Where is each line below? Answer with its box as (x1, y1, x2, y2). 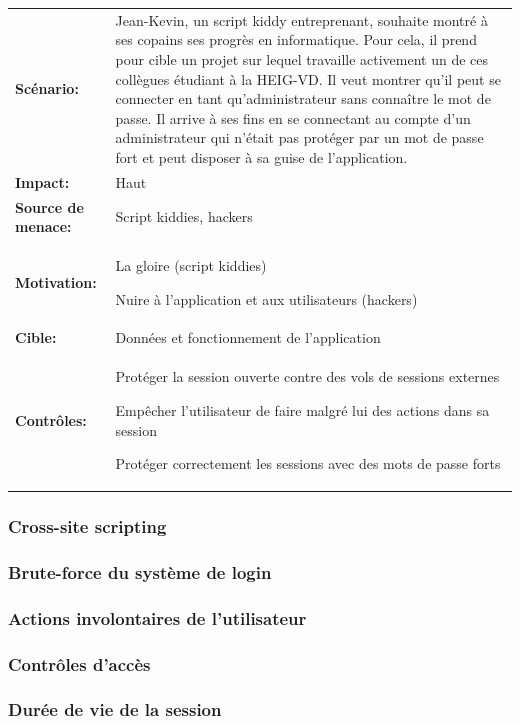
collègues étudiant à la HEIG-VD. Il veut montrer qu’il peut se (115, 68, 501, 89)
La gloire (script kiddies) (115, 255, 267, 276)
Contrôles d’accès (8, 651, 151, 676)
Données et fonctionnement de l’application (115, 327, 381, 348)
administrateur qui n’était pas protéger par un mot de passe (115, 127, 484, 148)
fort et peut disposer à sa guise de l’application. (115, 146, 408, 167)
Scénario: (15, 78, 79, 99)
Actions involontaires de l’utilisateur (8, 605, 307, 630)
